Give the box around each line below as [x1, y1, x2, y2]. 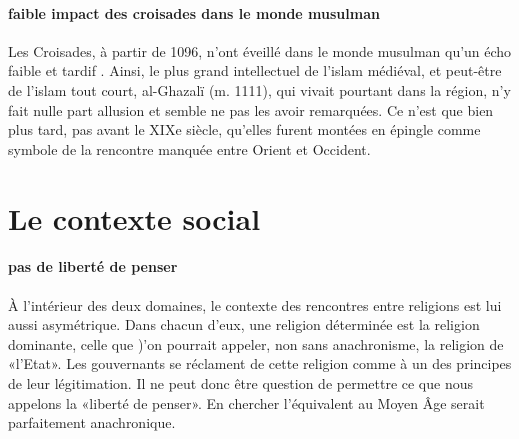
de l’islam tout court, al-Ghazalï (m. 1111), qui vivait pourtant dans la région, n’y [8, 79, 511, 100]
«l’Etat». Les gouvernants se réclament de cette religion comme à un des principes [8, 353, 512, 374]
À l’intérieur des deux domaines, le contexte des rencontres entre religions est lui [8, 294, 502, 315]
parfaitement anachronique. [8, 412, 176, 433]
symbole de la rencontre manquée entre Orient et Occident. [8, 138, 371, 159]
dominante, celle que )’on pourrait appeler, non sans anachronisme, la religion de [8, 333, 504, 354]
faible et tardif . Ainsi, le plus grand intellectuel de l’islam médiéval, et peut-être [8, 60, 502, 81]
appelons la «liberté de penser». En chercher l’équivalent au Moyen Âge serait [8, 392, 485, 413]
